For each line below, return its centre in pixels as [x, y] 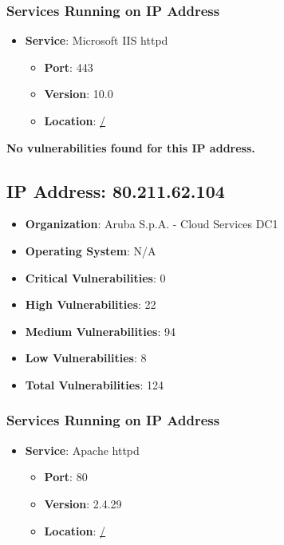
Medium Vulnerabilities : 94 [100, 331]
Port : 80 [66, 477]
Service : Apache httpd [82, 450]
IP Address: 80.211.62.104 [116, 190]
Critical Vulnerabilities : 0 [95, 277]
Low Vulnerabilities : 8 [86, 358]
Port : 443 [69, 67]
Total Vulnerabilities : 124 [94, 384]
